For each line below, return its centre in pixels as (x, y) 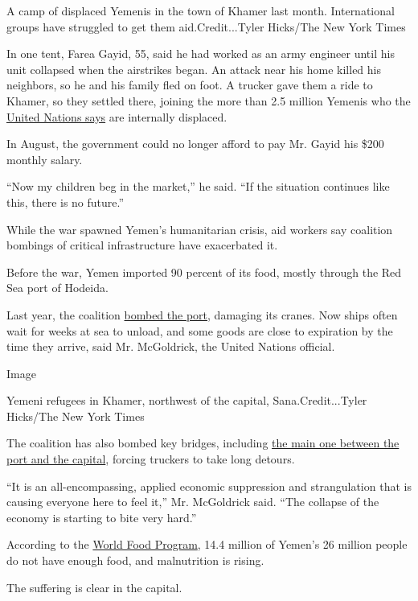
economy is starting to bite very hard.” (102, 517)
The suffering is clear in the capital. (94, 587)
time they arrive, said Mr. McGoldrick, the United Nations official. (171, 346)
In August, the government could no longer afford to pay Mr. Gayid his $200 (195, 144)
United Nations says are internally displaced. (117, 116)
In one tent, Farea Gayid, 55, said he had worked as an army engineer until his (201, 54)
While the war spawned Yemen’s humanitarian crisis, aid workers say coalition (200, 229)
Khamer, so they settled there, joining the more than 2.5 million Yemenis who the (209, 100)
